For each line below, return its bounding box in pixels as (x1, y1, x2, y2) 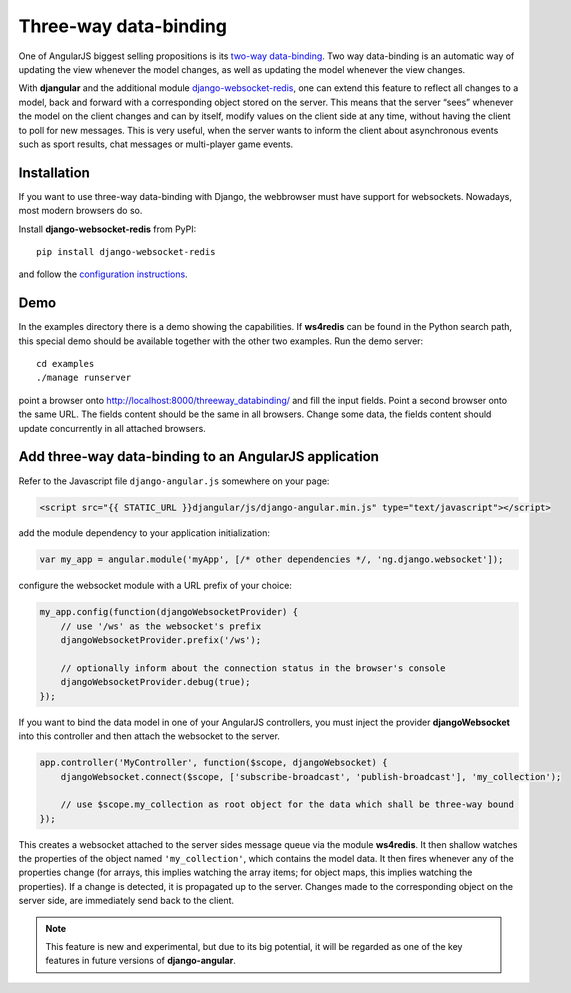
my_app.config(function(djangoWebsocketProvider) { (39, 606, 299, 618)
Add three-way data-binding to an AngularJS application (18, 448, 380, 465)
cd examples (36, 358, 95, 370)
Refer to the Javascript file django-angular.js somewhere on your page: (18, 475, 330, 487)
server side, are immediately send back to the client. (18, 895, 235, 907)
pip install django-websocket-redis (36, 246, 216, 257)
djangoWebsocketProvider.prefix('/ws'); (60, 635, 262, 646)
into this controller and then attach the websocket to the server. (18, 730, 280, 742)
